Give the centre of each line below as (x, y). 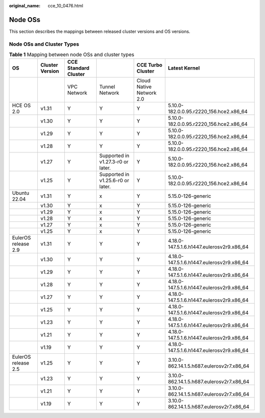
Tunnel (107, 87)
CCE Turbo (150, 65)
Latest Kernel (184, 68)
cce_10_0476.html (66, 6)
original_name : (25, 6)
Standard (78, 68)
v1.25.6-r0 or (114, 180)
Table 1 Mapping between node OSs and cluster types (72, 55)
